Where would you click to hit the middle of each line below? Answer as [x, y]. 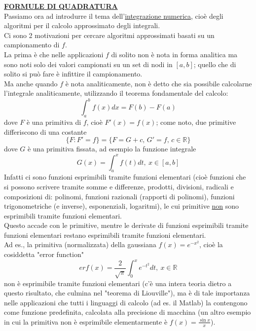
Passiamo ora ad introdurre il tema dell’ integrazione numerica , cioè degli [114, 16]
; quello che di [215, 64]
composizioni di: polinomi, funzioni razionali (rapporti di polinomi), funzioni [119, 196]
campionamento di [32, 45]
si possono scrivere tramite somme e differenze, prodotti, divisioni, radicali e [119, 186]
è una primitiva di [54, 122]
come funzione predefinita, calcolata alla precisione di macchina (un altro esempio [128, 312]
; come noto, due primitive [196, 122]
